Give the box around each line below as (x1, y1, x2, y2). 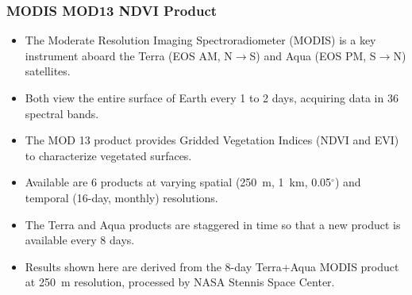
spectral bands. (25, 105, 99, 121)
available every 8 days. (25, 232, 135, 248)
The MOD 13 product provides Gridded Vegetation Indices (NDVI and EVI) (25, 132, 399, 148)
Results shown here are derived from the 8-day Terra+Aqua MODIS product (25, 258, 399, 274)
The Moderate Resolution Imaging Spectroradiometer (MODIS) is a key (25, 32, 376, 48)
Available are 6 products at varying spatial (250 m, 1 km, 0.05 (25, 174, 332, 190)
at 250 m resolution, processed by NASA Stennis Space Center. (25, 274, 335, 290)
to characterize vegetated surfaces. (25, 147, 192, 163)
